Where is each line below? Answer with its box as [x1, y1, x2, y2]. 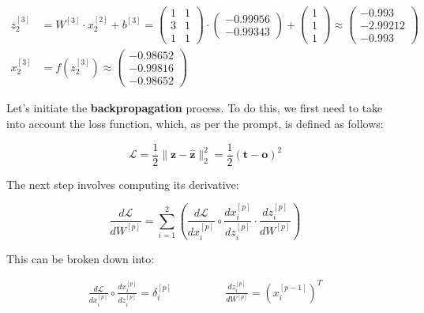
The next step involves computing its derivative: [6, 175, 239, 192]
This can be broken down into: [6, 250, 155, 266]
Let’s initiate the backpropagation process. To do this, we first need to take [6, 100, 383, 116]
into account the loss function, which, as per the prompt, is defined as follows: [6, 115, 384, 131]
